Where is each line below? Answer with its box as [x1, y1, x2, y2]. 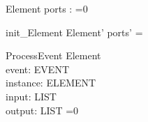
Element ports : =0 [6, 1, 88, 15]
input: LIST [6, 89, 57, 103]
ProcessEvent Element [6, 48, 101, 63]
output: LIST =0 [6, 102, 79, 117]
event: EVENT [6, 61, 69, 76]
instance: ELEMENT [6, 75, 96, 90]
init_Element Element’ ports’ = [6, 24, 143, 39]
